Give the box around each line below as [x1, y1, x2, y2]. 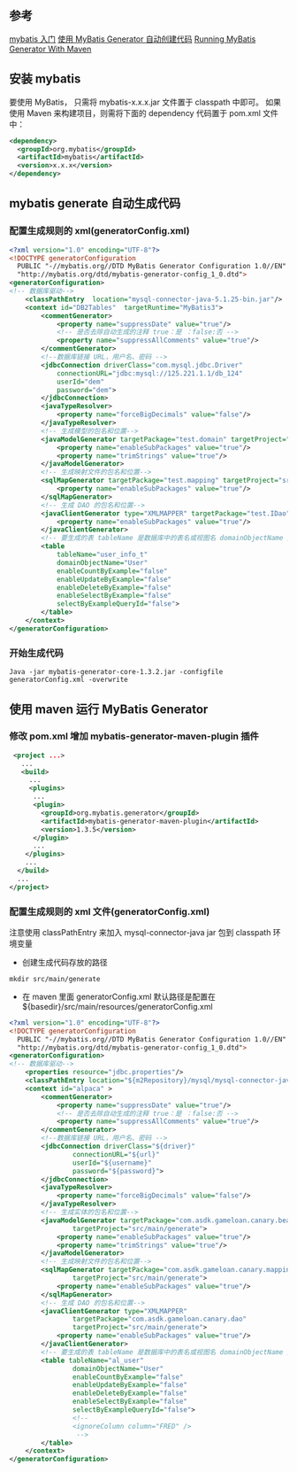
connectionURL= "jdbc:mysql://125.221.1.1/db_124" [56, 368, 243, 378]
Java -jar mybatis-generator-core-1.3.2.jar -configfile [9, 668, 224, 677]
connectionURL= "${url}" [72, 1150, 161, 1158]
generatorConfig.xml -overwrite [9, 676, 128, 685]
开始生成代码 [9, 647, 65, 659]
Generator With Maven [9, 43, 92, 54]
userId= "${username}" [72, 1158, 152, 1167]
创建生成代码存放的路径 [21, 957, 108, 967]
